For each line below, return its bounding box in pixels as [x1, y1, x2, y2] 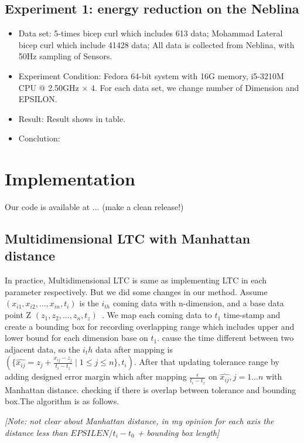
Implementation [5, 167, 135, 191]
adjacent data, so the [5, 343, 80, 355]
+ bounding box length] [137, 426, 220, 438]
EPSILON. [18, 93, 57, 105]
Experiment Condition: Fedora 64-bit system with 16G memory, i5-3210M [18, 69, 284, 82]
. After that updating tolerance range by [134, 356, 279, 368]
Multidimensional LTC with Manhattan [5, 229, 251, 248]
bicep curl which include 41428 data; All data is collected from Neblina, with [18, 38, 295, 50]
